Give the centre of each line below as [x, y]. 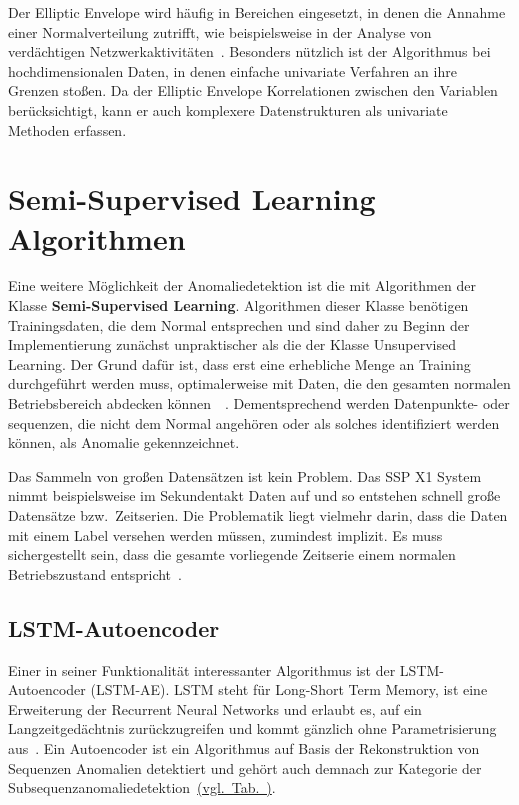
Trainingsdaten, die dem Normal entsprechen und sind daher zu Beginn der [239, 324]
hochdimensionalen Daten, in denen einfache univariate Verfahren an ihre [232, 70]
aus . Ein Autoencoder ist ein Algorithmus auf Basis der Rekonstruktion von [244, 747]
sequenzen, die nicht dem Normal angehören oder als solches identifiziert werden [254, 422]
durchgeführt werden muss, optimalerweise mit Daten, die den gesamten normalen [259, 383]
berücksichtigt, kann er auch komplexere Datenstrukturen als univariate [228, 109]
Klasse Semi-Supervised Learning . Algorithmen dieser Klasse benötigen [238, 305]
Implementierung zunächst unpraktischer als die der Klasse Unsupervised [232, 344]
